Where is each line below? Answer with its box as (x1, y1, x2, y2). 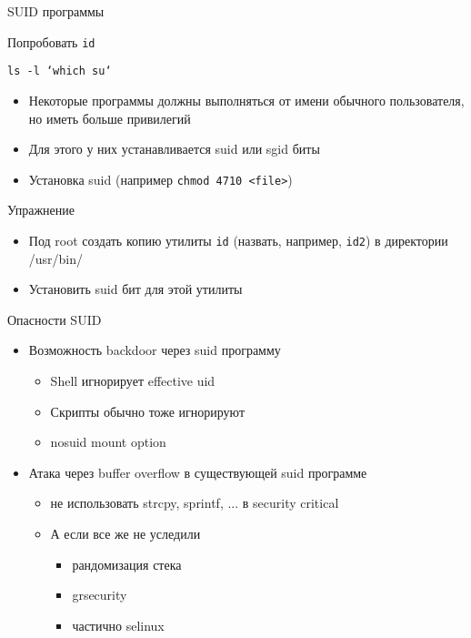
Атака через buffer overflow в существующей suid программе (28, 462, 367, 481)
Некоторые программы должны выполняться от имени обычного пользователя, (28, 90, 465, 109)
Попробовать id (7, 32, 95, 51)
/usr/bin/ (28, 248, 84, 268)
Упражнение (7, 200, 75, 219)
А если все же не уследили (50, 523, 201, 542)
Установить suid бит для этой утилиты (28, 279, 243, 299)
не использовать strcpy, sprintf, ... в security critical (50, 493, 339, 512)
